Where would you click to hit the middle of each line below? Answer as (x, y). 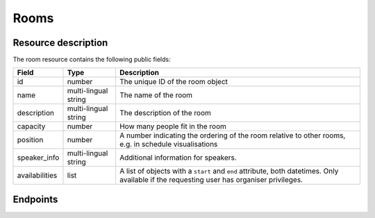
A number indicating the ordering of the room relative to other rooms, (232, 135)
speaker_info (38, 158)
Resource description (60, 43)
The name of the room (156, 95)
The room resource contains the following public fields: (92, 60)
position (30, 140)
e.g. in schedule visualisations (168, 144)
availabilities (37, 176)
